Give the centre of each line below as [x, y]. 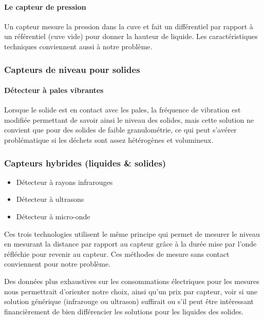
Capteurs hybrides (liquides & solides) [85, 163]
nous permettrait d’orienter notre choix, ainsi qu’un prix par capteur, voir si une [131, 291]
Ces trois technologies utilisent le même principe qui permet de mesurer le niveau [132, 233]
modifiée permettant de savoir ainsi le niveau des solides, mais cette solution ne [129, 119]
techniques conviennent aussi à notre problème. [78, 46]
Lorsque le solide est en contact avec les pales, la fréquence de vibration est [122, 110]
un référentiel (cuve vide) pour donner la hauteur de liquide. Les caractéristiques [131, 36]
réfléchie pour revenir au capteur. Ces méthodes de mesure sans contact [117, 253]
